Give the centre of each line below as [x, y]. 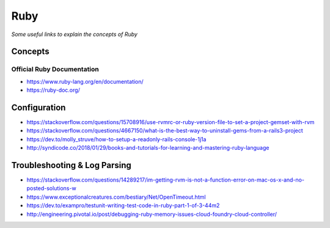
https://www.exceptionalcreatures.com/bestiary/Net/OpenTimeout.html [116, 197]
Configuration [38, 107]
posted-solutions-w [51, 188]
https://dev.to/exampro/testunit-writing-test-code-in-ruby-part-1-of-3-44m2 [123, 205]
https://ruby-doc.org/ [53, 90]
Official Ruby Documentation [55, 69]
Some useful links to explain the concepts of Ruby [74, 34]
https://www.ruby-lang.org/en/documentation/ [85, 81]
